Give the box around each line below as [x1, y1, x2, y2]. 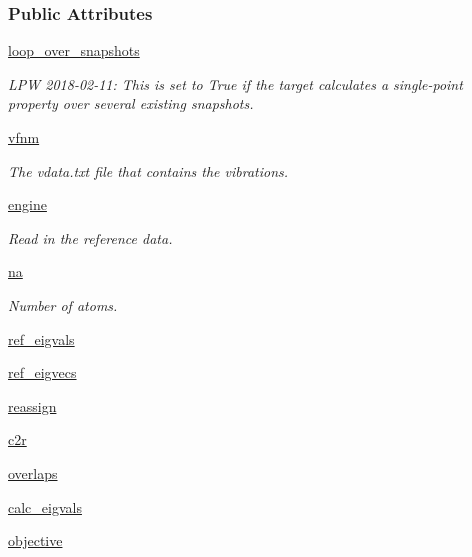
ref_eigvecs [8, 362, 77, 383]
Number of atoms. [8, 294, 118, 315]
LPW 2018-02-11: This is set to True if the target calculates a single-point [8, 73, 463, 94]
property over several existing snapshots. [8, 93, 254, 114]
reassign [8, 395, 57, 416]
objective [8, 530, 63, 551]
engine [8, 194, 47, 215]
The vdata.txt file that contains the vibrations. [8, 160, 289, 181]
